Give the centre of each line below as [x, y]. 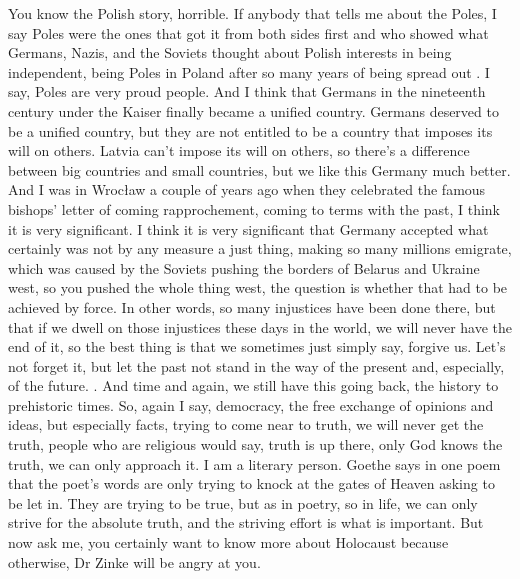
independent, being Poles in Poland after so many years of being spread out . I [249, 71]
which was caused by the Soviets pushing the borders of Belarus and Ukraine [244, 267]
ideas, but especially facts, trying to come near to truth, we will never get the [246, 424]
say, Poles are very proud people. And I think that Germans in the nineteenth [247, 91]
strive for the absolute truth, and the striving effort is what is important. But [246, 522]
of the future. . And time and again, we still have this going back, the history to [253, 385]
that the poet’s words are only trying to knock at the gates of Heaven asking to [251, 483]
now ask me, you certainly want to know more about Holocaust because [228, 542]
